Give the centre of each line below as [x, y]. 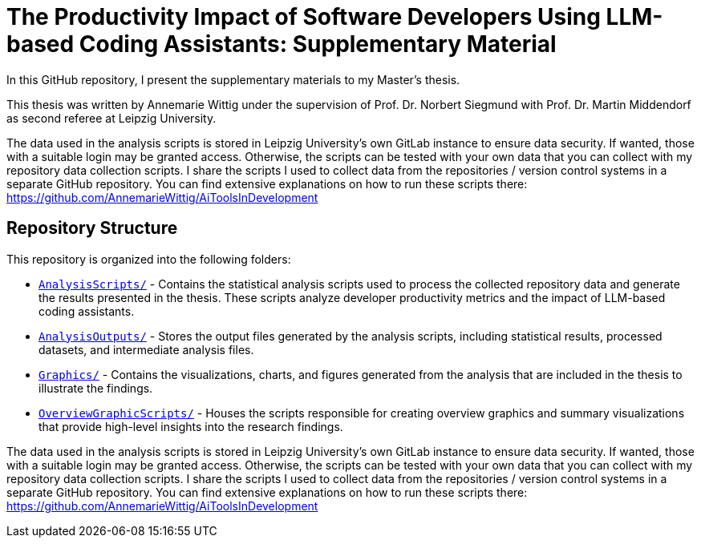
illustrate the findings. [96, 388]
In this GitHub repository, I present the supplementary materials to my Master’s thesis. [233, 79]
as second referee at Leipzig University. [111, 118]
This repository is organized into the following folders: [149, 259]
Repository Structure [92, 228]
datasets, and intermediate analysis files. [146, 349]
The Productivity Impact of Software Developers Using [304, 17]
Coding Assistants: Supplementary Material [318, 44]
